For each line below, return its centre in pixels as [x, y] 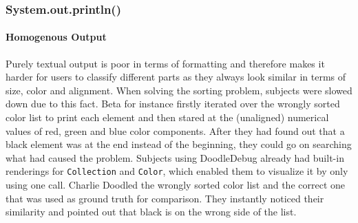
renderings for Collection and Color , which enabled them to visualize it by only [177, 171]
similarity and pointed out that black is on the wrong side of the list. [151, 212]
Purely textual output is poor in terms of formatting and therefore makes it [165, 63]
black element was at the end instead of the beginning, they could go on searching [179, 144]
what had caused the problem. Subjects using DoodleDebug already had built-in [175, 157]
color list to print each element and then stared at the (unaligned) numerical [167, 117]
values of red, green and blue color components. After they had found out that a [175, 130]
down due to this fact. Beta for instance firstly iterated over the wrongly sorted [173, 104]
